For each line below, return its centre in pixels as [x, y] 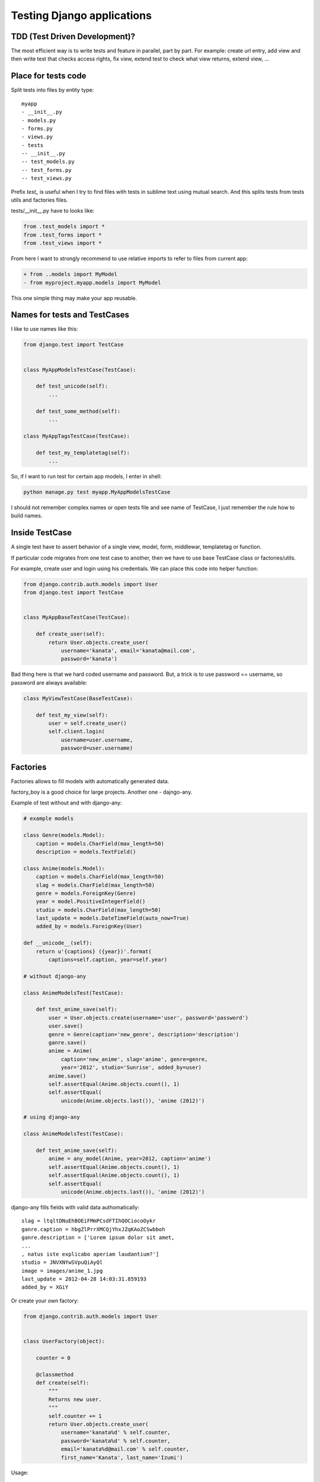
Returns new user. [75, 1399]
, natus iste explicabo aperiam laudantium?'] [90, 1254]
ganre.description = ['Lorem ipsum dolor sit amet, [98, 1238]
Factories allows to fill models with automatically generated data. [90, 781]
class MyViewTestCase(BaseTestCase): [78, 698]
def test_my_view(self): [72, 715]
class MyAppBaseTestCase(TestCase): [77, 617]
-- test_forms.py [47, 170]
